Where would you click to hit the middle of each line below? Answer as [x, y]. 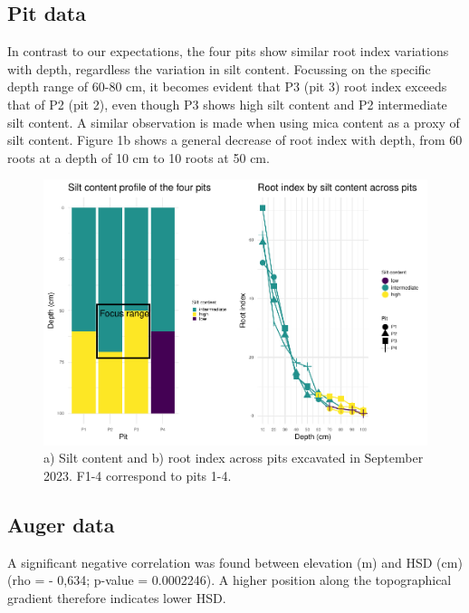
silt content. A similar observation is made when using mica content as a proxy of [234, 122]
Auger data [61, 525]
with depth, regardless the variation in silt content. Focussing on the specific [219, 68]
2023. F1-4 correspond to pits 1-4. [138, 476]
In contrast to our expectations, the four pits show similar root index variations [228, 51]
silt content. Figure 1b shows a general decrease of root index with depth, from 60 [235, 140]
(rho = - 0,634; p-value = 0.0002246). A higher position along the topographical [230, 580]
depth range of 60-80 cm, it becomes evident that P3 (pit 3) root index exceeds [227, 86]
